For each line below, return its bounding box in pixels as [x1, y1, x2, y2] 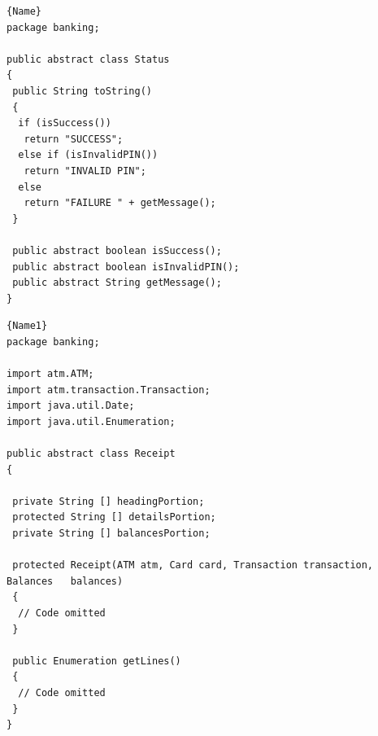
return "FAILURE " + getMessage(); [24, 197, 216, 209]
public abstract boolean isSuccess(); [12, 244, 222, 256]
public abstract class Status [7, 53, 170, 65]
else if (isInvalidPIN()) [18, 149, 159, 161]
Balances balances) [7, 575, 124, 587]
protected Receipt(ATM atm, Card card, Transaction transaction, [12, 559, 374, 572]
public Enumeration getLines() [12, 655, 181, 667]
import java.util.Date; [7, 400, 135, 412]
